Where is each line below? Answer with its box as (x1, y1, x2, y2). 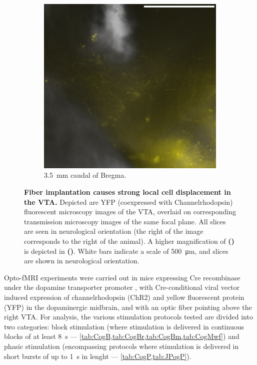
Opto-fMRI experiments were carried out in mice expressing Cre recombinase (4, 272, 240, 282)
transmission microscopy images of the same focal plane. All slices (24, 216, 226, 226)
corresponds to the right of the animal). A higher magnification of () (24, 236, 234, 246)
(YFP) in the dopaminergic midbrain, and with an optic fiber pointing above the (4, 301, 252, 312)
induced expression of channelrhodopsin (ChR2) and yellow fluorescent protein (4, 291, 244, 302)
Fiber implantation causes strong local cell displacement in (24, 187, 231, 197)
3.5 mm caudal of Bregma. (44, 170, 126, 180)
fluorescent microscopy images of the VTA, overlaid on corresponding (24, 206, 236, 217)
